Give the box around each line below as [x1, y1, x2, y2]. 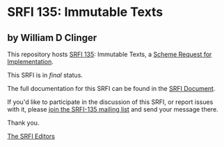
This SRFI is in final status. [7, 71, 83, 79]
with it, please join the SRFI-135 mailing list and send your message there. [7, 105, 218, 113]
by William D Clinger [7, 32, 97, 44]
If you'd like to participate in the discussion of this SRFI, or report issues [7, 98, 214, 106]
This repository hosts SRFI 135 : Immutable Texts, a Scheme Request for [7, 50, 212, 58]
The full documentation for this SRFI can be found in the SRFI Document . [7, 85, 216, 92]
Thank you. [7, 119, 40, 127]
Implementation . [7, 58, 54, 66]
